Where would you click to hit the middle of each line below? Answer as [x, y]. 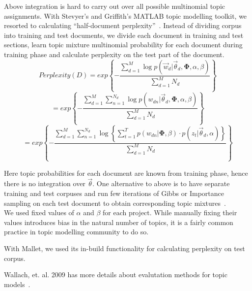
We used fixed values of [39, 212]
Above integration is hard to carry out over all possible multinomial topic [115, 6]
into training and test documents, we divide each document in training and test [124, 35]
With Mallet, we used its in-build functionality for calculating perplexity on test [125, 248]
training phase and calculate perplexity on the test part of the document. [114, 54]
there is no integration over [45, 183]
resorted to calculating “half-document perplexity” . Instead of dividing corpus [123, 25]
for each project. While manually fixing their [170, 212]
